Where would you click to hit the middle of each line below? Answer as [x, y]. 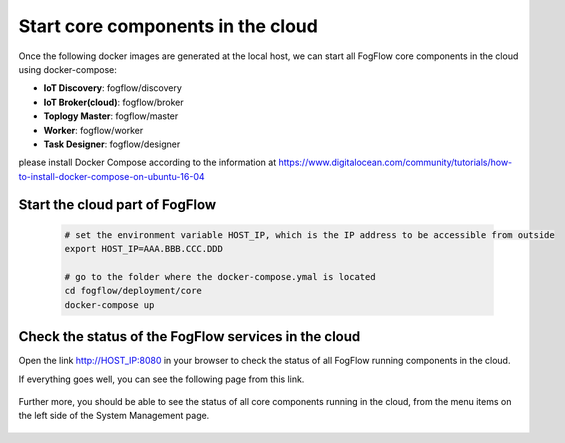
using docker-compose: [67, 69]
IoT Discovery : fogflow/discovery [112, 88]
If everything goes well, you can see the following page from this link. [161, 379]
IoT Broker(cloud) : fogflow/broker [113, 102]
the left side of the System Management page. [114, 416]
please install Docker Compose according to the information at [147, 162]
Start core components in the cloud [168, 26]
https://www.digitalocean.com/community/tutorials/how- [395, 162]
